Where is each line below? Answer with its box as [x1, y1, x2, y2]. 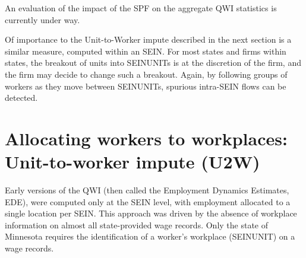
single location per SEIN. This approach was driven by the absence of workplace [5, 207, 297, 219]
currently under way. [5, 13, 80, 26]
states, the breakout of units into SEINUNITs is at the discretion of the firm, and [5, 56, 301, 69]
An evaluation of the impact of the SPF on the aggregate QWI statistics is [5, 2, 277, 14]
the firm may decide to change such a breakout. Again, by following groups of [5, 68, 288, 80]
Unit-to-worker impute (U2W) [5, 149, 260, 174]
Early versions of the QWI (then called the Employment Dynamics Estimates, [5, 184, 289, 196]
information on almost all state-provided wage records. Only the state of [5, 218, 269, 231]
